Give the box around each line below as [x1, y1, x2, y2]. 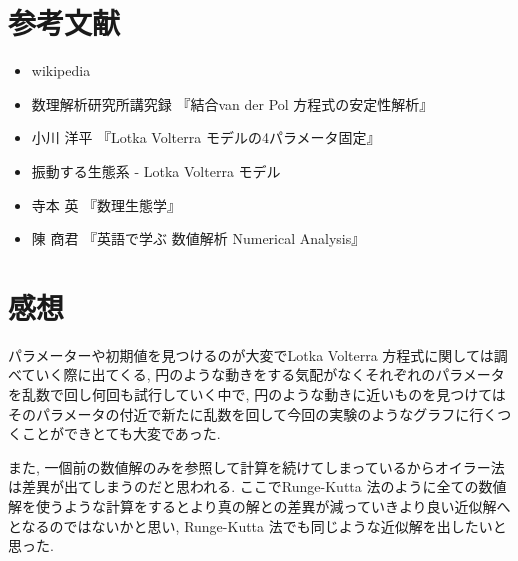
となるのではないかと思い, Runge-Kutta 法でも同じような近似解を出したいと [8, 515, 507, 536]
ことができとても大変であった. [21, 423, 221, 444]
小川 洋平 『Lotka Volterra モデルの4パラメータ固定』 [31, 127, 381, 148]
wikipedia [31, 60, 91, 81]
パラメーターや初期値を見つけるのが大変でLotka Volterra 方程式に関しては [8, 344, 494, 365]
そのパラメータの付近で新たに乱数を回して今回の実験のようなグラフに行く [8, 403, 498, 424]
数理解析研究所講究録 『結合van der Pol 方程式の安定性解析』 [31, 93, 434, 114]
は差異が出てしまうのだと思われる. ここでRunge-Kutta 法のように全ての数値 [8, 476, 507, 497]
